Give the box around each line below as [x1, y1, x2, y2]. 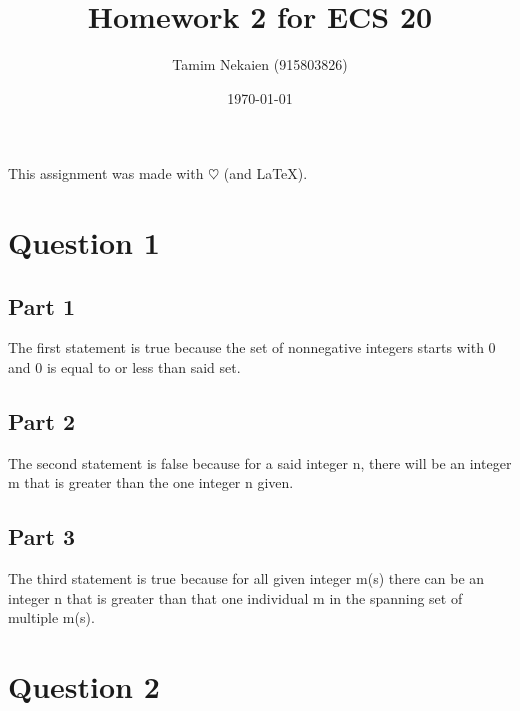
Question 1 [8, 222, 160, 263]
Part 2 [8, 406, 76, 437]
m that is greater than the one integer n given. [8, 472, 294, 493]
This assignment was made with [8, 163, 204, 184]
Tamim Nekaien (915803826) [172, 54, 348, 75]
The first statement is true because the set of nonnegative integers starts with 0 [8, 337, 496, 358]
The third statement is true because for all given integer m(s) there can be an [8, 568, 485, 589]
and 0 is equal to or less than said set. [8, 357, 241, 378]
